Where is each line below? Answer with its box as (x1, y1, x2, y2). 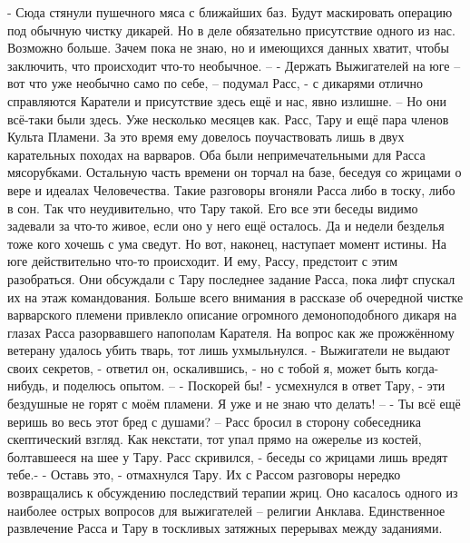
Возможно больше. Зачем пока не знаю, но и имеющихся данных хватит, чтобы (7, 38, 449, 57)
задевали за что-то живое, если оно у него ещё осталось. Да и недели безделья (7, 216, 445, 235)
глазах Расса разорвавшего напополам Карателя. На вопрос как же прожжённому (7, 322, 455, 341)
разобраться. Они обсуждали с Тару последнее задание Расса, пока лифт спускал (7, 269, 455, 288)
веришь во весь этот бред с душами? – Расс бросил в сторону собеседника (7, 411, 421, 430)
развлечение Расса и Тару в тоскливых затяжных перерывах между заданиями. (7, 518, 443, 538)
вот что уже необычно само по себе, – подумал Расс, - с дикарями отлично (7, 74, 424, 93)
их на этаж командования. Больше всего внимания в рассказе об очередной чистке (7, 287, 464, 306)
